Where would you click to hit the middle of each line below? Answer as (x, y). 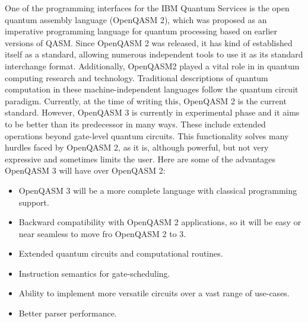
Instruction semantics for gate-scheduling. (94, 273)
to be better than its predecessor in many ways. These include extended (135, 124)
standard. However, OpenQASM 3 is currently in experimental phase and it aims (152, 112)
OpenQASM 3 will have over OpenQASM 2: (85, 170)
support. (34, 202)
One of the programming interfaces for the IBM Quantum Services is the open (147, 8)
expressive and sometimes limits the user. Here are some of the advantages (140, 159)
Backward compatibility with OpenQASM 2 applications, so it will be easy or (160, 222)
